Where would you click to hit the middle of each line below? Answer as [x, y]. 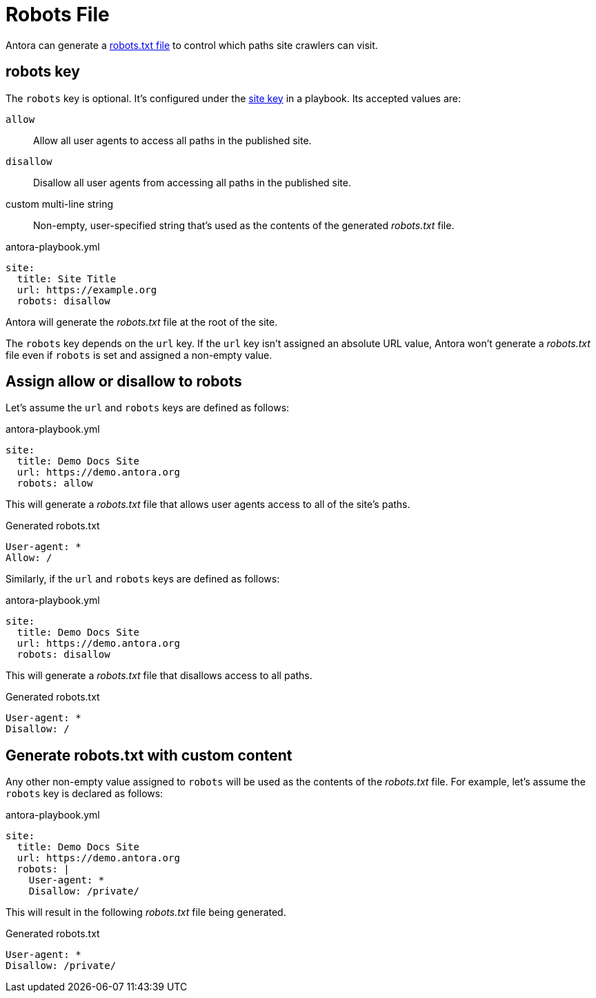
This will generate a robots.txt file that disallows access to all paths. [159, 676]
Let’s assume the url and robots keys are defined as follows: [148, 408]
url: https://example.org [87, 290]
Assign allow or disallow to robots [124, 382]
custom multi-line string [60, 204]
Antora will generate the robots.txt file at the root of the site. [142, 322]
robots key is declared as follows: [85, 794]
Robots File [58, 14]
